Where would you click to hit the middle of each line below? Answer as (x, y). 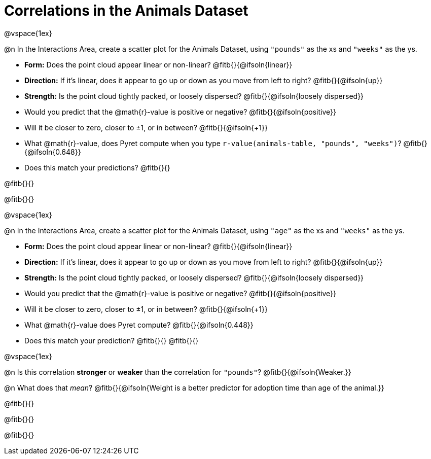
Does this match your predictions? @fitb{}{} (97, 167)
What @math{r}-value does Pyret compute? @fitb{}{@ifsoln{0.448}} (139, 325)
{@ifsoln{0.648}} (53, 152)
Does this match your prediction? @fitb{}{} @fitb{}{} (112, 340)
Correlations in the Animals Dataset (126, 11)
